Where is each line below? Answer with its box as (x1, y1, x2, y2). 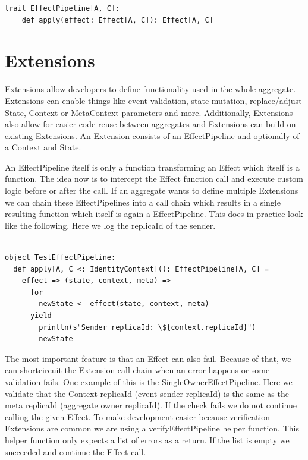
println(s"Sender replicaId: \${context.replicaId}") (39, 323, 256, 332)
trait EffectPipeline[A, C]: (5, 4, 120, 12)
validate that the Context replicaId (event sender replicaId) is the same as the (5, 387, 289, 399)
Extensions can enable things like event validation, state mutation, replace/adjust (5, 94, 302, 106)
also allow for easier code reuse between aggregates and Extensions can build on (5, 118, 296, 130)
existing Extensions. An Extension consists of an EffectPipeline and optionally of (5, 129, 300, 141)
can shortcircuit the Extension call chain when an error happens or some (5, 364, 270, 376)
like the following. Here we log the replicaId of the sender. (5, 219, 216, 231)
